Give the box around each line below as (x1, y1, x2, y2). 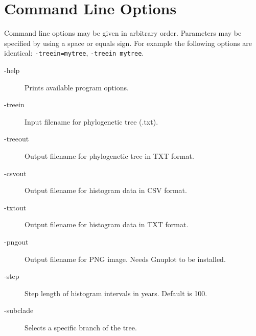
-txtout (4, 202, 27, 212)
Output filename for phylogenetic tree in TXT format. (25, 150, 194, 161)
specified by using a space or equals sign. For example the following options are (4, 37, 252, 48)
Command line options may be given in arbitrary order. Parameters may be (4, 28, 242, 38)
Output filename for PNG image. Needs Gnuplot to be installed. (25, 253, 226, 264)
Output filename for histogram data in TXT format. (25, 219, 189, 230)
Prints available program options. (25, 82, 129, 92)
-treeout (4, 133, 29, 144)
